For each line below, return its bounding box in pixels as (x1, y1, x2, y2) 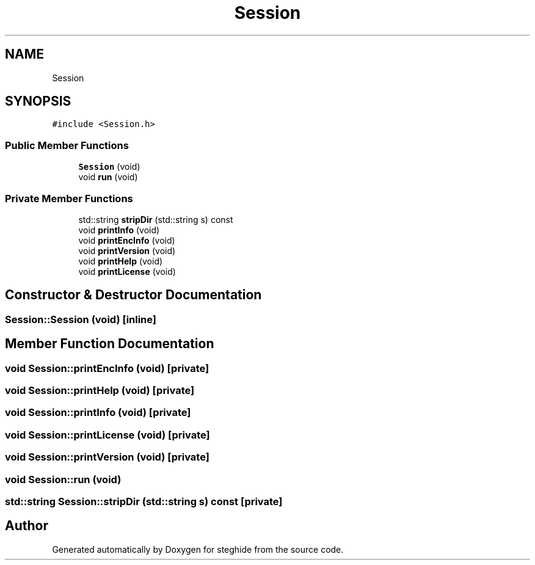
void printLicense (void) (78, 266, 176, 277)
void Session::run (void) (5, 473, 122, 486)
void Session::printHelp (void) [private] (5, 384, 195, 396)
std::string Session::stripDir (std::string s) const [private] (5, 495, 283, 508)
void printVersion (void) (78, 245, 176, 256)
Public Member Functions (5, 139, 129, 151)
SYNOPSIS (5, 93, 71, 109)
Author (5, 518, 48, 534)
